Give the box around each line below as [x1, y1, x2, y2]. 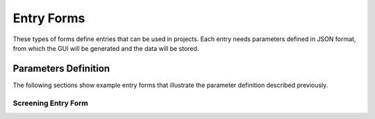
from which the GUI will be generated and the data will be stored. [12, 44, 199, 52]
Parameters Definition [12, 63, 110, 74]
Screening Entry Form [12, 98, 88, 108]
